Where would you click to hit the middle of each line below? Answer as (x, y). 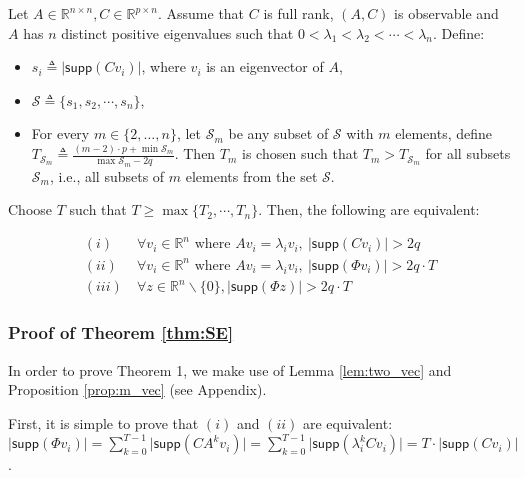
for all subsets (468, 153)
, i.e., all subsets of (107, 175)
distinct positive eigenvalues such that (177, 32)
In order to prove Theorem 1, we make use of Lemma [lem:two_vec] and (230, 369)
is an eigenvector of (265, 66)
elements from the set (251, 175)
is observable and (446, 13)
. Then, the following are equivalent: (369, 209)
